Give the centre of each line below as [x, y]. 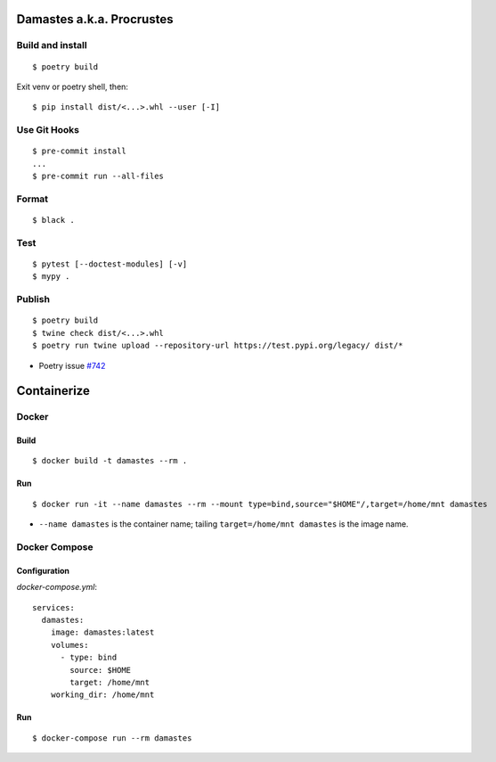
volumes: [69, 645]
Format [33, 199]
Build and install [52, 45]
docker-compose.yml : [57, 587]
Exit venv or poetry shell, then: [73, 86]
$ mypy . [51, 277]
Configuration [43, 570]
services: [53, 607]
